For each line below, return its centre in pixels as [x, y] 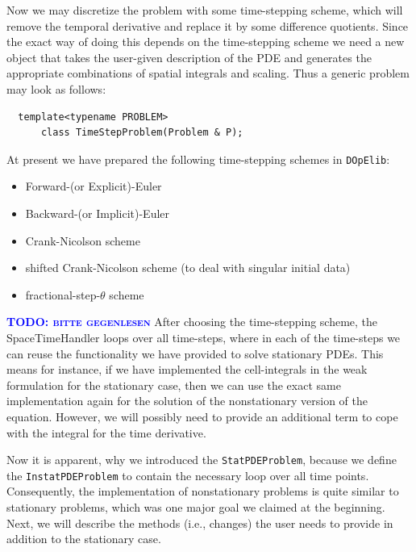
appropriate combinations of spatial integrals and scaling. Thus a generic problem [208, 73]
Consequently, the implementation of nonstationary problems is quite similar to [203, 491]
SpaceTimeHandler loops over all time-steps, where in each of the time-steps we [204, 337]
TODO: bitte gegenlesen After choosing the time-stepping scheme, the [192, 322]
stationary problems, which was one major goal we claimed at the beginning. [196, 507]
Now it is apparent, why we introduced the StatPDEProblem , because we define [202, 460]
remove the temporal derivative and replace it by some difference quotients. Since [208, 25]
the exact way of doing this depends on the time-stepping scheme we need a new [206, 42]
